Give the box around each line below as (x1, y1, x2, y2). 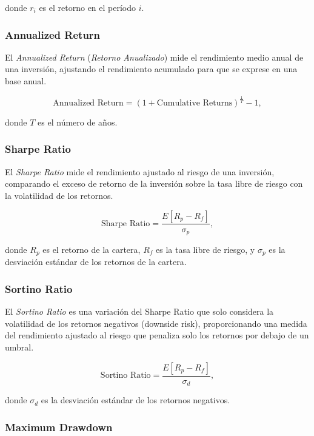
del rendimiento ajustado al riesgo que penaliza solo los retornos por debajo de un (5, 329, 309, 341)
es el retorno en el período (39, 1, 136, 13)
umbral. (5, 341, 34, 354)
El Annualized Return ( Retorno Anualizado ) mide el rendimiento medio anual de (5, 50, 304, 63)
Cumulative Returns (156, 98, 233, 107)
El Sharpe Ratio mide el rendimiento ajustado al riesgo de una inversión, (5, 165, 275, 178)
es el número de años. (38, 115, 118, 128)
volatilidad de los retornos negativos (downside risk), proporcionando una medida (5, 317, 307, 329)
